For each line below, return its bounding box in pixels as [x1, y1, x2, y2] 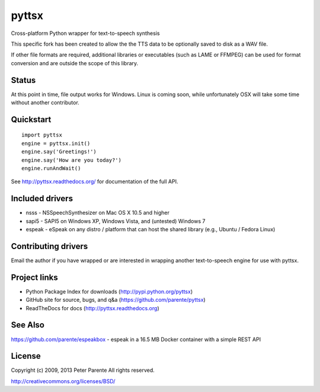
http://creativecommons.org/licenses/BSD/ [11, 377, 116, 385]
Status [11, 75, 36, 85]
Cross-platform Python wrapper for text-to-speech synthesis [11, 30, 160, 37]
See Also [11, 320, 44, 330]
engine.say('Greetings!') [21, 148, 97, 155]
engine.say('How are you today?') [21, 157, 121, 163]
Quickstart [11, 114, 52, 125]
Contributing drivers [11, 241, 88, 251]
